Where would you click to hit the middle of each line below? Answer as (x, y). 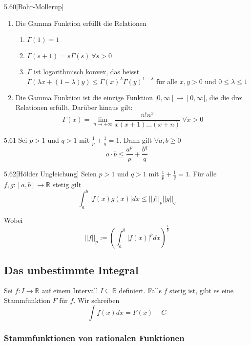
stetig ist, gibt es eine (201, 290)
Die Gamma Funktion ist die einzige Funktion (84, 97)
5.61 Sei (16, 140)
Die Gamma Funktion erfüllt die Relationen (81, 23)
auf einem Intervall (70, 290)
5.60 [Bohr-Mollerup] (34, 6)
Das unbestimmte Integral (71, 270)
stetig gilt (67, 184)
